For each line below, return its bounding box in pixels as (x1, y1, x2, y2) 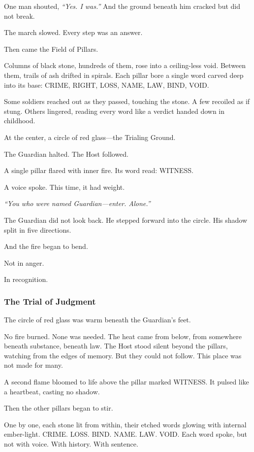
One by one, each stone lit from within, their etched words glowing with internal (4, 419, 247, 429)
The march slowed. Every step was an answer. (4, 27, 143, 37)
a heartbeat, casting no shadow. (4, 386, 100, 396)
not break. (4, 10, 35, 21)
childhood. (4, 115, 35, 126)
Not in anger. (4, 257, 44, 268)
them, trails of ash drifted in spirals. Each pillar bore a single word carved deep (4, 70, 244, 80)
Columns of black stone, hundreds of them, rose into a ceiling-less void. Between (4, 60, 246, 70)
